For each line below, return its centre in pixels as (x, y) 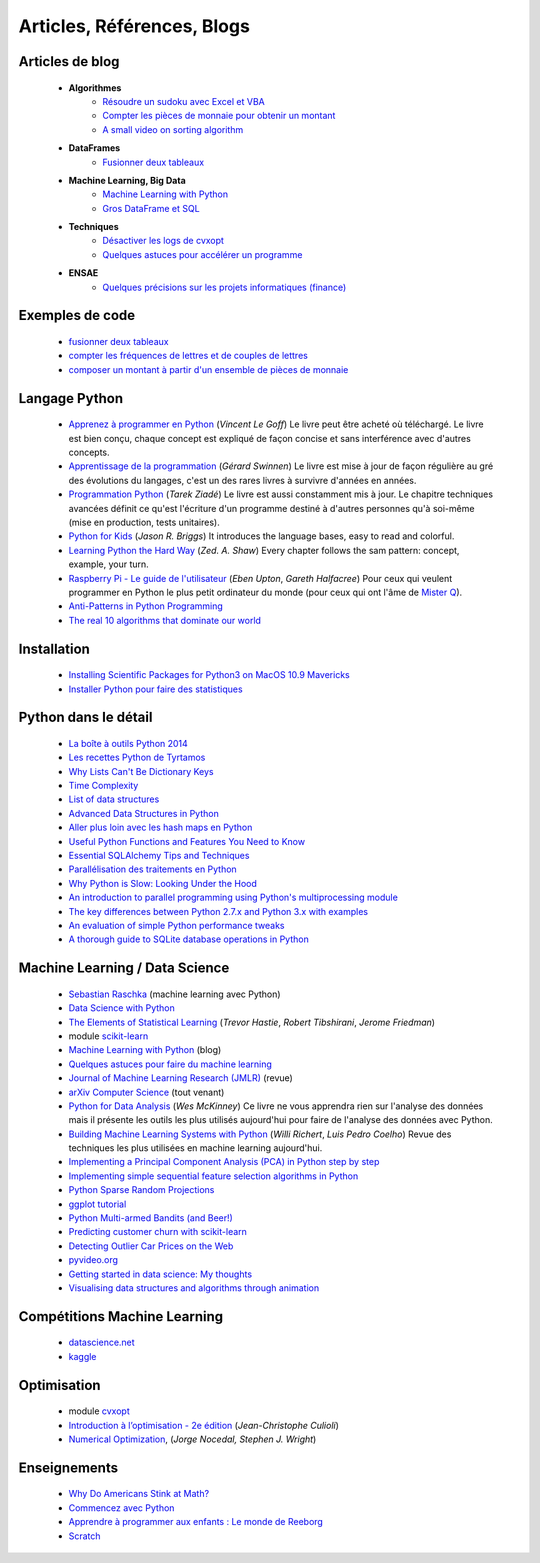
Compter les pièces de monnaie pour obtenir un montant (219, 116)
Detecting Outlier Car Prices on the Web (151, 1246)
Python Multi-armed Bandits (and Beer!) (151, 1218)
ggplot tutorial (97, 1204)
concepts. (89, 452)
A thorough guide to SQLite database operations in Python (188, 939)
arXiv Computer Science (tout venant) (146, 1092)
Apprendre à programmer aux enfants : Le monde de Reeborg (196, 1522)
